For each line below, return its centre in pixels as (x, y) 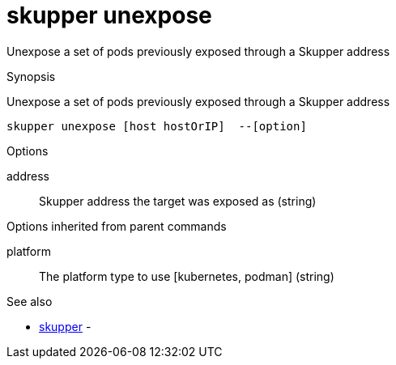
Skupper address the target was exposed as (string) (178, 201)
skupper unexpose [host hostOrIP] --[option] (157, 126)
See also (30, 301)
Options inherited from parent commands (117, 226)
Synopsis (31, 76)
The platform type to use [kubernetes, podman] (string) (187, 276)
